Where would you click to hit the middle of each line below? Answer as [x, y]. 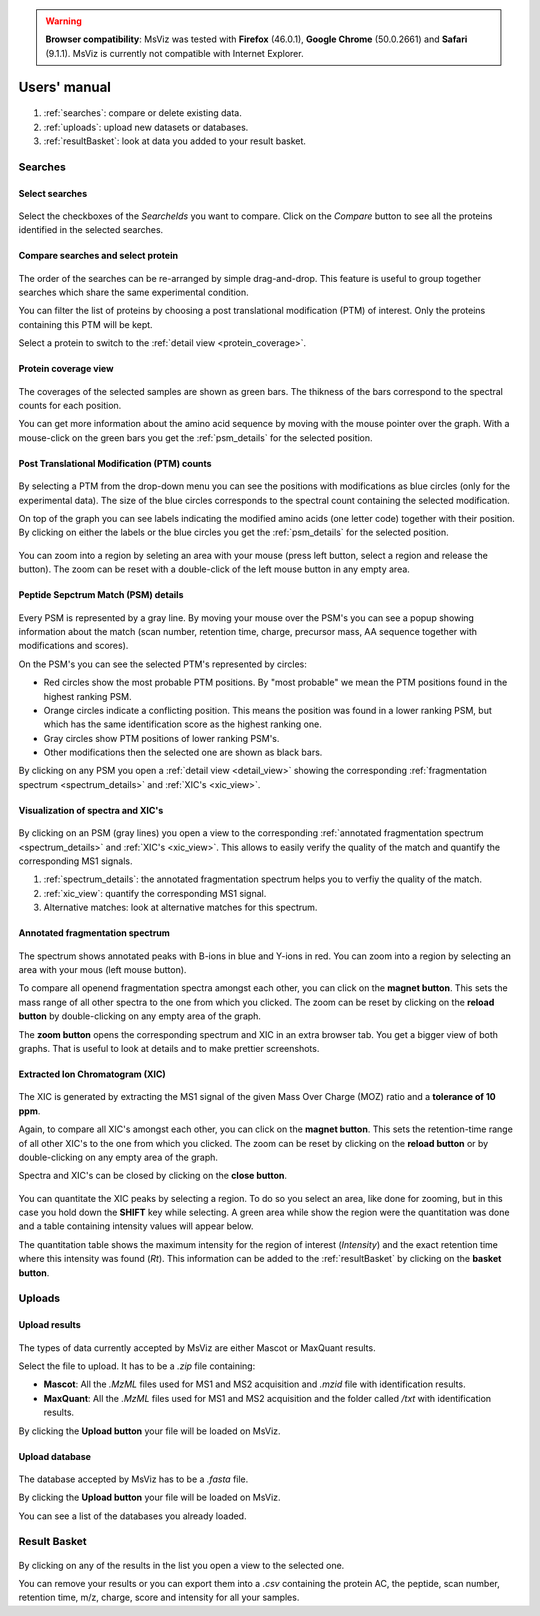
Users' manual [65, 86]
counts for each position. [70, 406]
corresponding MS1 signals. [76, 861]
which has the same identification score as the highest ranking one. [182, 724]
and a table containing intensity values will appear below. [136, 1226]
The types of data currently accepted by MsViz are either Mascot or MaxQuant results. [197, 1347]
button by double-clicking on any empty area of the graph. [140, 1016]
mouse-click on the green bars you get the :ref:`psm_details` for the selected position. [196, 437]
